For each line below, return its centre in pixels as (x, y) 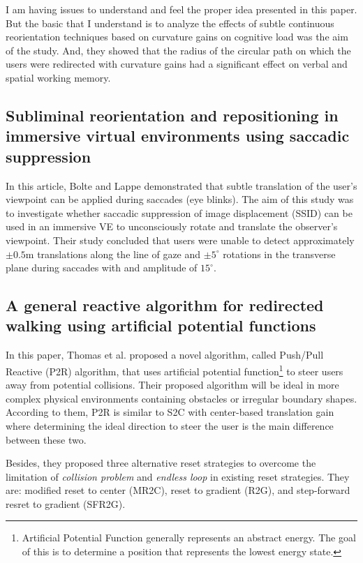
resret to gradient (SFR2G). (66, 503)
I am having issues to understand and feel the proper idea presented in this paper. (181, 9)
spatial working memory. (58, 77)
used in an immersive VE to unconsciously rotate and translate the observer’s (172, 226)
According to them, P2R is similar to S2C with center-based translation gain (170, 412)
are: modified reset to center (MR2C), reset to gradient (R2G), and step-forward (178, 490)
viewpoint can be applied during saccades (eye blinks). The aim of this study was (180, 199)
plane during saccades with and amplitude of (102, 268)
